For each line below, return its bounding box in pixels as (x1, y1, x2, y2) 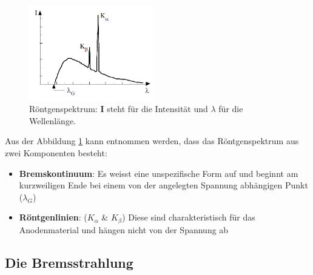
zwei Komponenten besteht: (5, 147, 107, 159)
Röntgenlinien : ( (19, 211, 87, 224)
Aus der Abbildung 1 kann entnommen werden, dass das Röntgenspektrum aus (5, 134, 299, 147)
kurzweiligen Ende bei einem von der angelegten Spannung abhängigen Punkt (19, 179, 308, 191)
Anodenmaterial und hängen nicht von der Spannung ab (19, 223, 229, 236)
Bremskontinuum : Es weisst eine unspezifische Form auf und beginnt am (19, 167, 298, 179)
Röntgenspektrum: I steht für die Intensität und (29, 102, 208, 115)
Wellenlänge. (29, 114, 76, 127)
